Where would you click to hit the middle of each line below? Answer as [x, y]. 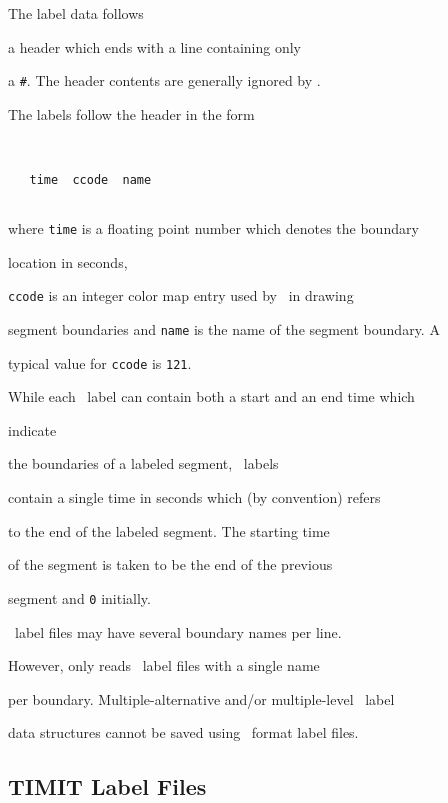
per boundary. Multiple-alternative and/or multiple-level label [201, 698]
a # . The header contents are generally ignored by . [164, 80]
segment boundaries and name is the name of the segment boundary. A [224, 328]
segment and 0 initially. [79, 597]
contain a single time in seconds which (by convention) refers [194, 497]
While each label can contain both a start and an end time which [211, 396]
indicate [32, 429]
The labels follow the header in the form [131, 113]
